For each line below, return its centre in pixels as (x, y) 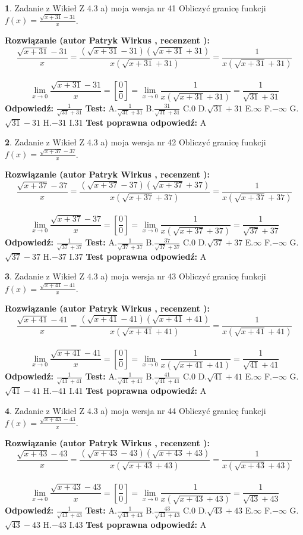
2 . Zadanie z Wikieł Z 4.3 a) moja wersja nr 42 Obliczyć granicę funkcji (135, 142)
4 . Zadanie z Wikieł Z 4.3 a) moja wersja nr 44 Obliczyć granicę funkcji (135, 410)
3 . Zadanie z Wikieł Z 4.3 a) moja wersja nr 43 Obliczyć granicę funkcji (135, 276)
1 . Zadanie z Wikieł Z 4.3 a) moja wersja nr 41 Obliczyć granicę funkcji (135, 8)
